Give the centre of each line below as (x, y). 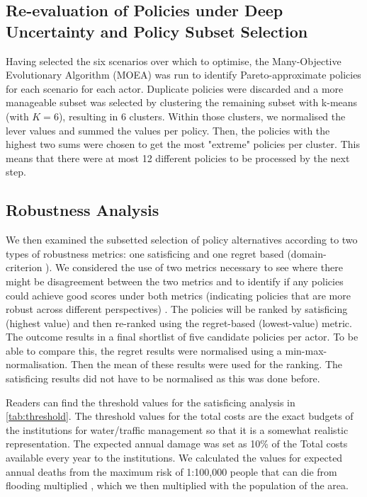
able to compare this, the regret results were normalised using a (144, 350)
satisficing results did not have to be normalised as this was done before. (163, 378)
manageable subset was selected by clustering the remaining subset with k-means (182, 102)
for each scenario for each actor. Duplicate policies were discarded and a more (175, 88)
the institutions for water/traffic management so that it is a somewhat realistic (177, 429)
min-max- (306, 350)
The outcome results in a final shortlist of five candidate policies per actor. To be (182, 337)
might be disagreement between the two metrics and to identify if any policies (175, 281)
